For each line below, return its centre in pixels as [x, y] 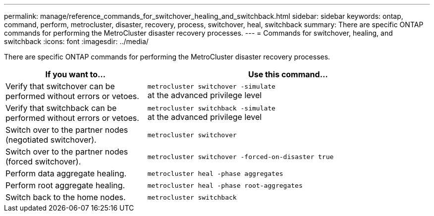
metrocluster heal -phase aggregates [215, 173]
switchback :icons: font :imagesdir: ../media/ [76, 41]
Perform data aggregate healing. [66, 173]
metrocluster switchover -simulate [211, 86]
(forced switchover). [43, 162]
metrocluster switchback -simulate [211, 108]
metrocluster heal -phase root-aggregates [225, 185]
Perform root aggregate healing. [65, 185]
